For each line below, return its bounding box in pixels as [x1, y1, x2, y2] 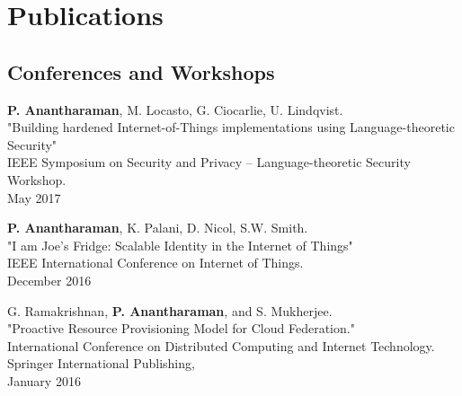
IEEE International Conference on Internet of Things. [7, 253, 304, 272]
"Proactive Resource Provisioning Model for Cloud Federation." [7, 319, 355, 338]
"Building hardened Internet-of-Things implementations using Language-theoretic [7, 118, 455, 136]
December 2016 [7, 270, 92, 289]
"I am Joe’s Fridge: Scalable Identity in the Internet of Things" [7, 235, 353, 254]
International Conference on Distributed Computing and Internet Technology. [7, 336, 435, 355]
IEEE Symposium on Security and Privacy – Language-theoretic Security [7, 153, 411, 172]
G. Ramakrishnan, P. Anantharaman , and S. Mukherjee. [7, 301, 333, 320]
